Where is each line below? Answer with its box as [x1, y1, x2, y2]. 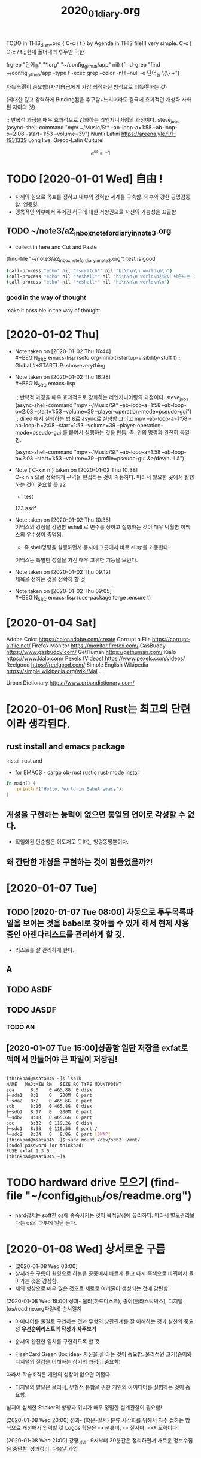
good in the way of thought [6, 293, 87, 302]
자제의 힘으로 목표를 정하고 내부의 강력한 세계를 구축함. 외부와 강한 [14, 193, 170, 200]
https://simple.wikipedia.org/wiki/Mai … [6, 668, 102, 675]
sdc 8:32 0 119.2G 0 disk [6, 1120, 93, 1126]
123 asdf [14, 504, 36, 511]
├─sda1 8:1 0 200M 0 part [6, 1092, 93, 1098]
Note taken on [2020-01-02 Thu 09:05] [14, 587, 112, 594]
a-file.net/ [6, 642, 31, 649]
